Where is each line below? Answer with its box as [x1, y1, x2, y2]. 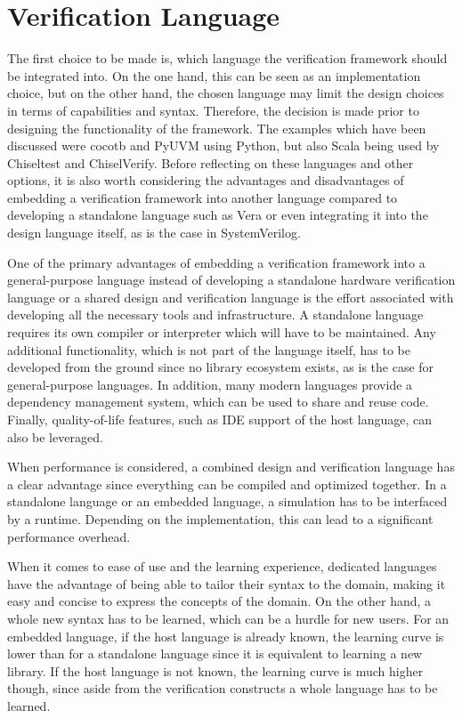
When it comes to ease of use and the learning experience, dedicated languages [7, 557, 437, 576]
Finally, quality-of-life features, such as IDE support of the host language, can [7, 410, 433, 428]
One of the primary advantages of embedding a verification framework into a [7, 253, 426, 271]
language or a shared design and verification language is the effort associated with [7, 287, 454, 306]
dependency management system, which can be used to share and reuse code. [7, 392, 429, 411]
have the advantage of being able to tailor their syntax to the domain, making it [7, 574, 446, 593]
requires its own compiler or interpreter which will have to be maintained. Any [7, 323, 436, 342]
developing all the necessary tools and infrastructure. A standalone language [7, 305, 424, 324]
